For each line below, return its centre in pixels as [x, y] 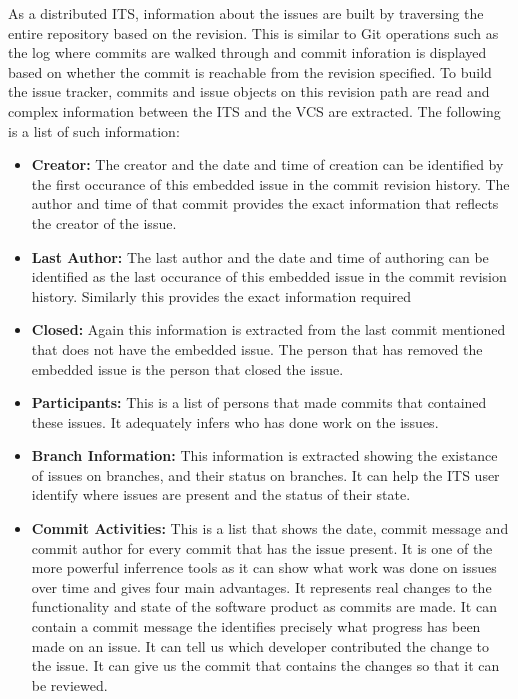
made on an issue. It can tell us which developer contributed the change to [260, 645]
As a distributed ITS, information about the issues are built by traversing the [246, 13]
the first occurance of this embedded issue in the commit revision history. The [270, 183]
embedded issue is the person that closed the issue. [187, 368]
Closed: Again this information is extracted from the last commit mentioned [268, 329]
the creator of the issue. [104, 222]
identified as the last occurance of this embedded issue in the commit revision [269, 276]
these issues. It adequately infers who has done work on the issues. [235, 421]
